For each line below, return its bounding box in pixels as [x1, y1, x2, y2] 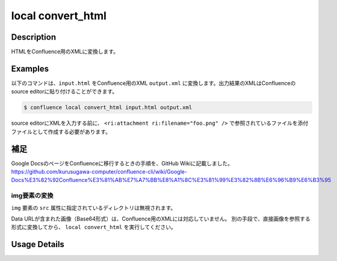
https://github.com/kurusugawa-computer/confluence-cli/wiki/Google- [11, 168, 188, 175]
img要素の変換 [11, 192, 54, 200]
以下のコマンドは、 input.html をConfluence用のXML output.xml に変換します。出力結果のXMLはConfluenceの [11, 79, 296, 87]
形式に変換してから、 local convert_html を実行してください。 [11, 224, 177, 231]
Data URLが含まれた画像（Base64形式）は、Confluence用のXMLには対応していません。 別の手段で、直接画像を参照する [11, 215, 311, 222]
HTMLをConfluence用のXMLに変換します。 [11, 48, 119, 55]
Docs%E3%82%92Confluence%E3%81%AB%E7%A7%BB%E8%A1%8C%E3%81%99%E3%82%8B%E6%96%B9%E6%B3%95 [11, 177, 332, 184]
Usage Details [11, 239, 64, 250]
